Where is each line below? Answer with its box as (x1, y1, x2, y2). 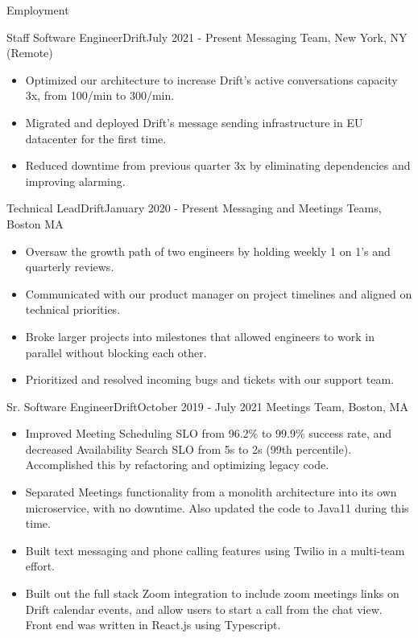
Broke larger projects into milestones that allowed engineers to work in (25, 327, 375, 344)
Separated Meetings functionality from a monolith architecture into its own (25, 484, 397, 500)
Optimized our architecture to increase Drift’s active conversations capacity (25, 71, 398, 88)
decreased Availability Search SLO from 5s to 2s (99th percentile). (25, 440, 352, 457)
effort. (25, 558, 56, 574)
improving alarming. (25, 172, 126, 189)
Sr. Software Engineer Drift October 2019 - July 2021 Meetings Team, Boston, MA (6, 397, 408, 414)
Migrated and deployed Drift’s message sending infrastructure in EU (25, 113, 363, 130)
